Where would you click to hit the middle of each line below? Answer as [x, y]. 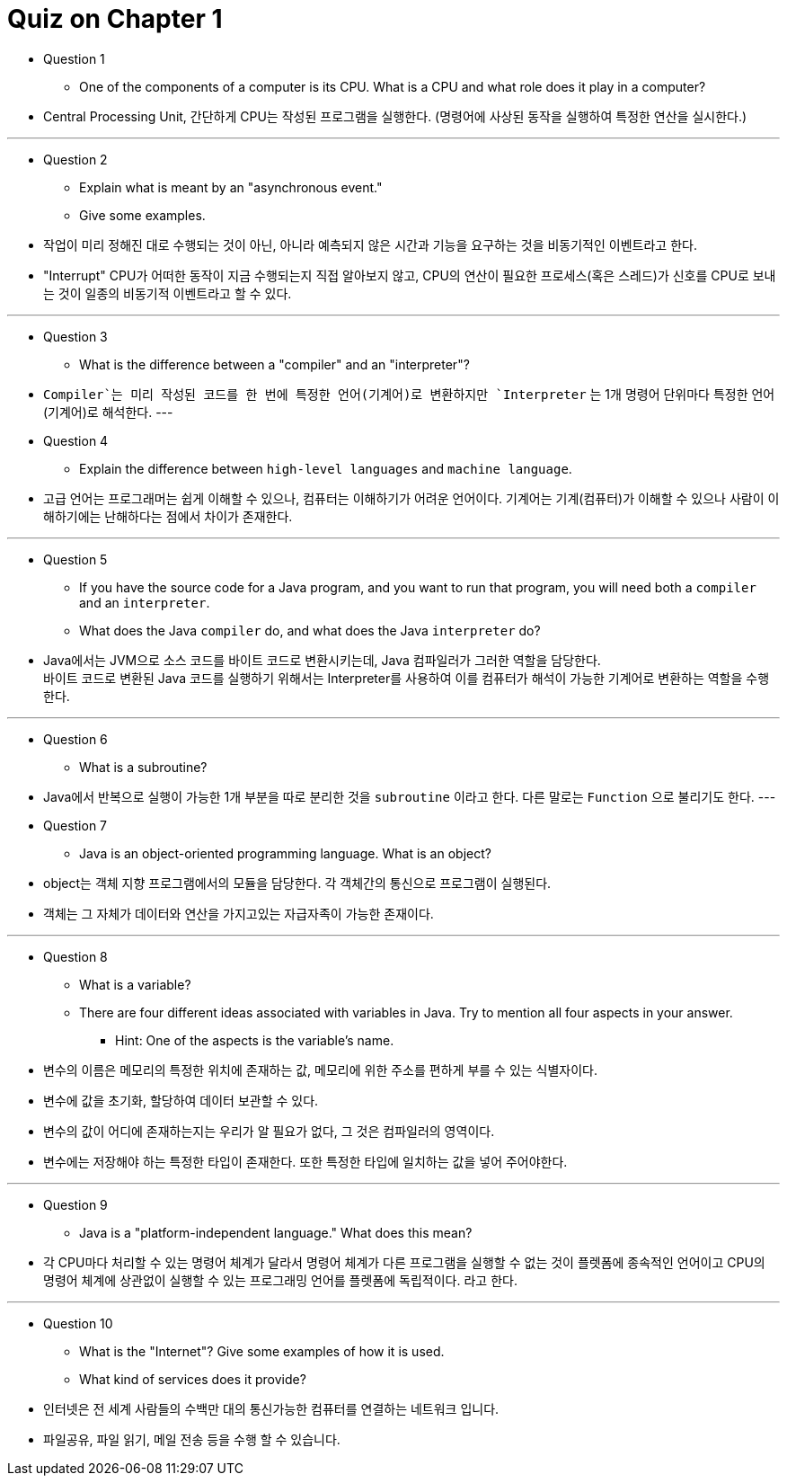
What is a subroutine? [143, 767]
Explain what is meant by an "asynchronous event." [231, 187]
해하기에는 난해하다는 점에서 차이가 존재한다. [168, 516]
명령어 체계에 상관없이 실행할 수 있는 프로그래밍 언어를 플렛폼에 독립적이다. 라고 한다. [280, 1280]
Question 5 [75, 559]
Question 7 [75, 825]
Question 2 [75, 159]
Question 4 [76, 440]
